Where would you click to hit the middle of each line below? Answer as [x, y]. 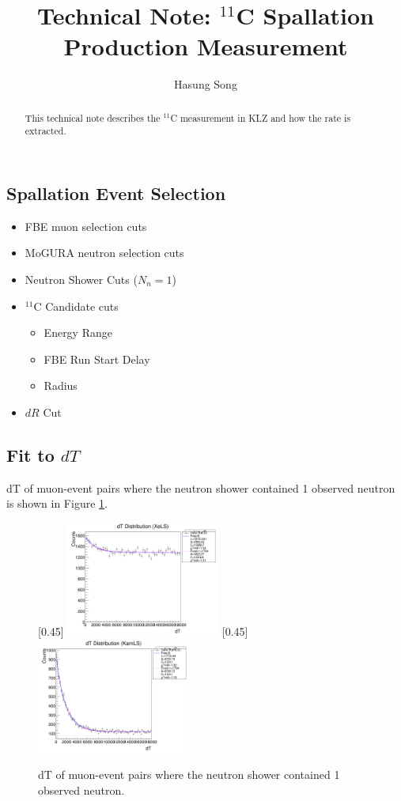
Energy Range [78, 332]
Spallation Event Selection [116, 193]
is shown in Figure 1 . [57, 503]
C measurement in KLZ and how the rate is [260, 117]
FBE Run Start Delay [97, 359]
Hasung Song [206, 84]
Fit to [30, 454]
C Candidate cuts [76, 306]
